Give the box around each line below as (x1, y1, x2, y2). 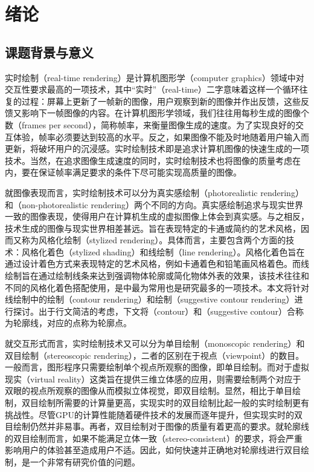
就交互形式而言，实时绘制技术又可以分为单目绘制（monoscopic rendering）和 (5, 337, 305, 350)
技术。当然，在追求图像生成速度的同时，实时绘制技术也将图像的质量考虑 (5, 154, 292, 166)
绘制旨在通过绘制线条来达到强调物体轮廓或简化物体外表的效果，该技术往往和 (5, 269, 309, 282)
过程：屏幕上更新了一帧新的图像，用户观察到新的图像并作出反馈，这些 (21, 94, 301, 107)
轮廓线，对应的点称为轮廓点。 (13, 316, 132, 329)
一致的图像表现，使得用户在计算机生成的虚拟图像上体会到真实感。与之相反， (5, 210, 309, 223)
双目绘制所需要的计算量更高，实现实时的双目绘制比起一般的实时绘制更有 (21, 396, 309, 409)
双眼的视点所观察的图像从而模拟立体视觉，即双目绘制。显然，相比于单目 (5, 384, 292, 397)
